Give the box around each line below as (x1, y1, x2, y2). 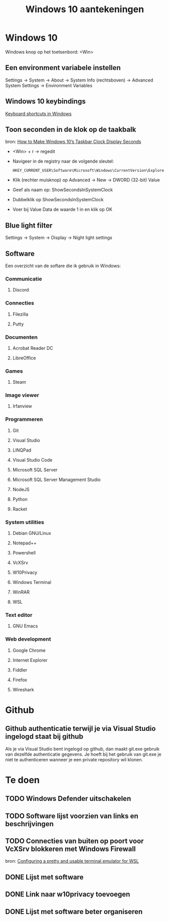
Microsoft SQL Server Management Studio (12, 476, 101, 483)
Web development (5, 636, 51, 643)
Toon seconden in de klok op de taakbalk (5, 125, 136, 134)
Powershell (12, 550, 36, 556)
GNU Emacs (12, 623, 38, 629)
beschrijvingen (5, 820, 54, 828)
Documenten (5, 334, 38, 341)
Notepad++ (12, 540, 37, 546)
